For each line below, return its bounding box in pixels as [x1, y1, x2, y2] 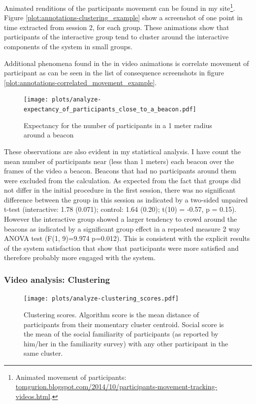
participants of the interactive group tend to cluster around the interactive [4, 32, 229, 42]
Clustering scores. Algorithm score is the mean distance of [24, 309, 199, 319]
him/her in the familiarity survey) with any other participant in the [24, 338, 228, 348]
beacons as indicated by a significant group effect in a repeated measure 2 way [4, 223, 240, 234]
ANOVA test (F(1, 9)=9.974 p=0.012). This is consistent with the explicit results [4, 233, 250, 243]
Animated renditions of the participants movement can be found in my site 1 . [4, 1, 235, 13]
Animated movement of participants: [15, 371, 127, 382]
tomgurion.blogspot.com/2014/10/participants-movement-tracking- [15, 381, 218, 392]
